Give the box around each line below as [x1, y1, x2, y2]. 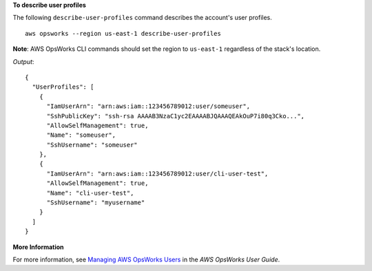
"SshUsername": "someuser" [46, 141, 138, 149]
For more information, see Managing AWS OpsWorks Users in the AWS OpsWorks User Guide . [12, 255, 280, 263]
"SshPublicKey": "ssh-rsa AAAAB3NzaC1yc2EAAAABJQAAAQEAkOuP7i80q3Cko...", [46, 112, 305, 120]
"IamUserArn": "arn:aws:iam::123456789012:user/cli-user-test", [46, 169, 269, 177]
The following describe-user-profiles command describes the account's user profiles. [12, 14, 272, 22]
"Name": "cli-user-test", [46, 189, 134, 197]
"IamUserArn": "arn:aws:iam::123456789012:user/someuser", [46, 102, 251, 110]
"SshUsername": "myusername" [46, 199, 145, 206]
